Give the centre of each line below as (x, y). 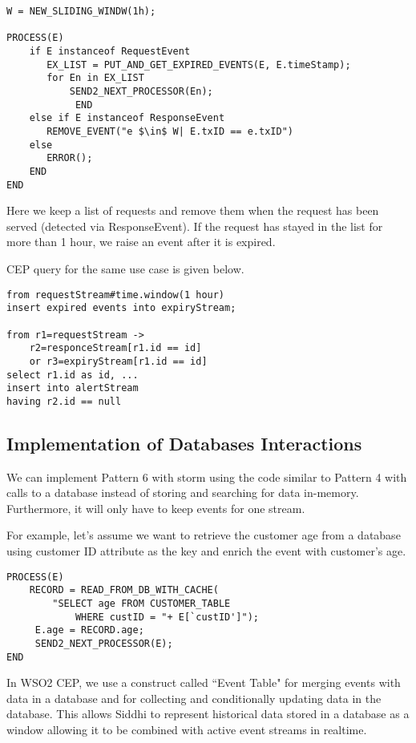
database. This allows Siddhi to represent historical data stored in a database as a (208, 714)
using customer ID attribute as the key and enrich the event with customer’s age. (206, 551)
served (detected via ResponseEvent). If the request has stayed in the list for (195, 226)
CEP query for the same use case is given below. (125, 268)
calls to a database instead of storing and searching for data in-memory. (183, 493)
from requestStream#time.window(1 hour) (116, 295)
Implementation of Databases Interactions (184, 443)
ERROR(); (70, 158)
